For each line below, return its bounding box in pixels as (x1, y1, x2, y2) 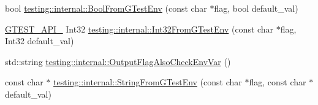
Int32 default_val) (5, 34, 74, 47)
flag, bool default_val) (214, 2, 298, 14)
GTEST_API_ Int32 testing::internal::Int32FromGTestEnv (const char (5, 22, 274, 35)
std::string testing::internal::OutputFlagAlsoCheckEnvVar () (5, 55, 231, 68)
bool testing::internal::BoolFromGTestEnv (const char (5, 2, 207, 14)
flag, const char (249, 76, 306, 88)
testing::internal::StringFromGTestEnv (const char (53, 76, 242, 88)
